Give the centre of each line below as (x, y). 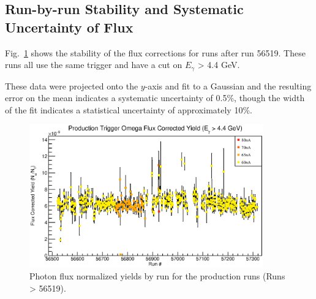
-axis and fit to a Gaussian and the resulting (228, 85)
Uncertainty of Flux (69, 27)
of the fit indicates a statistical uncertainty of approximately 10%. (129, 109)
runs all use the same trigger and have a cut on (94, 65)
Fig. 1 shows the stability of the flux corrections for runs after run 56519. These (155, 52)
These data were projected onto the (72, 85)
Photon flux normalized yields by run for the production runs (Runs (157, 275)
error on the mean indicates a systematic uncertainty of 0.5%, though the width (155, 98)
